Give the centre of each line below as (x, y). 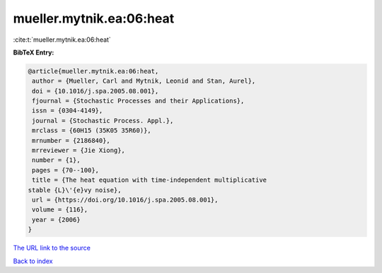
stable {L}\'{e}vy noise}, (75, 190)
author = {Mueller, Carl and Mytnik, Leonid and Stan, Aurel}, (144, 81)
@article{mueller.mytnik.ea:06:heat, (93, 71)
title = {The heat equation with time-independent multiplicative (150, 180)
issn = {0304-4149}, (68, 111)
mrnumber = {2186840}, (71, 140)
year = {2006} (56, 220)
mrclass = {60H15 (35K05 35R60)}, (92, 130)
